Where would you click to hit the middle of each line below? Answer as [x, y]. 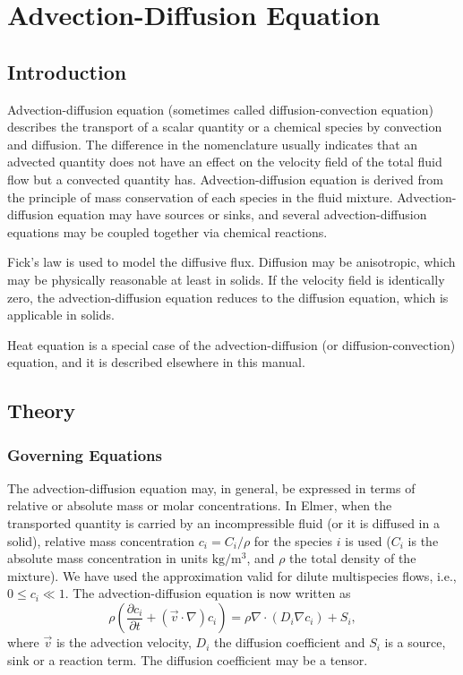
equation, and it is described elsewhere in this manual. [156, 362]
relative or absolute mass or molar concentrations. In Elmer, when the [200, 505]
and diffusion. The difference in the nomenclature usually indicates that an [213, 144]
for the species [293, 540]
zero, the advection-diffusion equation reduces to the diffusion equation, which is [228, 297]
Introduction [67, 71]
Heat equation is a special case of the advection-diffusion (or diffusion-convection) [231, 344]
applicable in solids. [61, 315]
